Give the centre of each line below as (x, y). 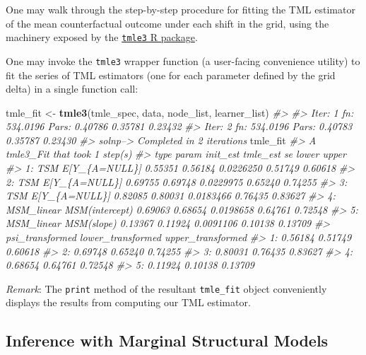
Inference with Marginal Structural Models (167, 341)
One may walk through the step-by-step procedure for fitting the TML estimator (181, 9)
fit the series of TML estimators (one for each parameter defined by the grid (171, 75)
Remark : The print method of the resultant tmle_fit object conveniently (166, 288)
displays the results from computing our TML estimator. (128, 302)
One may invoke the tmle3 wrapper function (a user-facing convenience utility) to (183, 60)
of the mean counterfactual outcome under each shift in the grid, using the (167, 23)
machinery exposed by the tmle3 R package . (102, 37)
